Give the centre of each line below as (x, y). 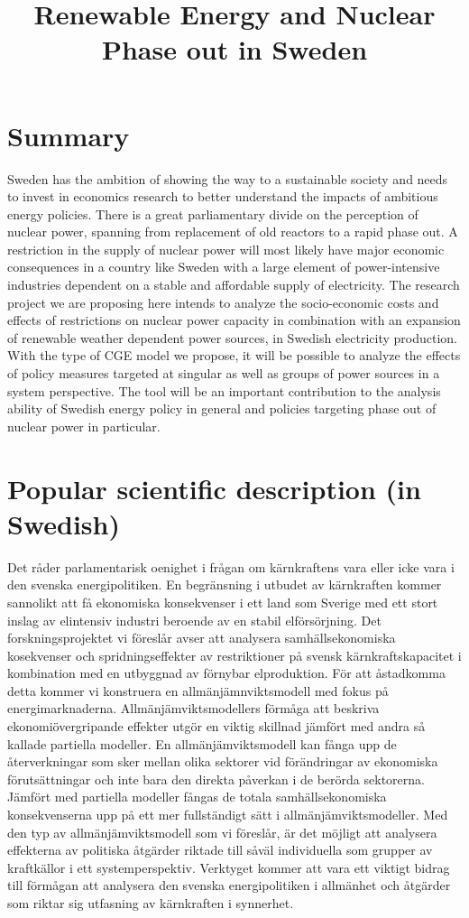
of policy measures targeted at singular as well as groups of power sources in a (224, 373)
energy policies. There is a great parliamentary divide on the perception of (213, 213)
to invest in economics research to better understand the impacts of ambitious (223, 196)
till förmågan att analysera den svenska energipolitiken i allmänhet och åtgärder (229, 885)
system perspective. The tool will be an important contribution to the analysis (224, 390)
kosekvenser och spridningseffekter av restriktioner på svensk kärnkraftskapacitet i (234, 655)
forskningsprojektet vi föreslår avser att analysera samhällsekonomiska (202, 638)
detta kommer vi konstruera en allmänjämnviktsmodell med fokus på (198, 690)
